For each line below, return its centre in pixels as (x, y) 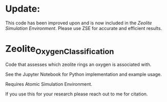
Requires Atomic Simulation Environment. (49, 84)
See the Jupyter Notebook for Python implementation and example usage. (84, 75)
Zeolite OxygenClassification (60, 50)
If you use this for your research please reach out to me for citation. (77, 94)
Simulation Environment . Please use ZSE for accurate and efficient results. (84, 28)
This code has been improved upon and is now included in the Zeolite (79, 23)
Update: (23, 9)
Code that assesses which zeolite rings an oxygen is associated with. (78, 64)
